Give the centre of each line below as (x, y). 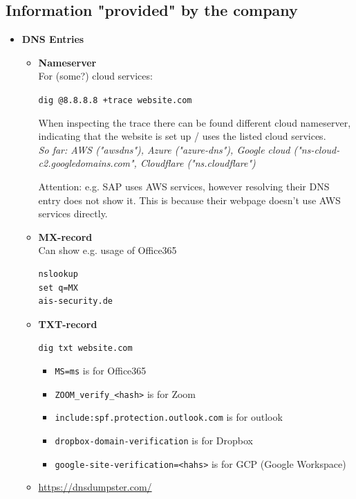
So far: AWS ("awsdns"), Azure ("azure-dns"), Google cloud (164, 149)
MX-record (65, 236)
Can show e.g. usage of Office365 (107, 250)
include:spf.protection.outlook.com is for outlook (169, 417)
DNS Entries (53, 39)
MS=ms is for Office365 (101, 371)
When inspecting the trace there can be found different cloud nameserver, (195, 122)
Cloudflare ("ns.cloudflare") (198, 163)
